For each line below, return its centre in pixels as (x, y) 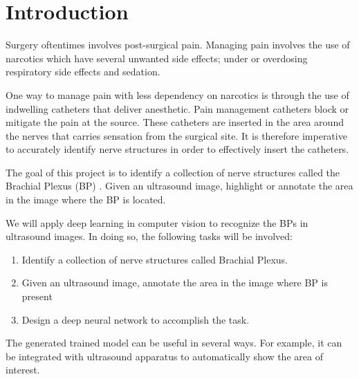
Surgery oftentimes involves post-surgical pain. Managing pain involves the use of (178, 45)
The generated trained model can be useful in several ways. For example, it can (174, 343)
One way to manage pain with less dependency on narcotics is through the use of (177, 94)
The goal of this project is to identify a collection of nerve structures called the (173, 172)
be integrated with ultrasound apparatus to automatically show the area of (164, 356)
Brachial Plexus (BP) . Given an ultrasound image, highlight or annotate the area (179, 186)
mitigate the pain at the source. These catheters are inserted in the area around (175, 122)
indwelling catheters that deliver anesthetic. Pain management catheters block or (177, 108)
